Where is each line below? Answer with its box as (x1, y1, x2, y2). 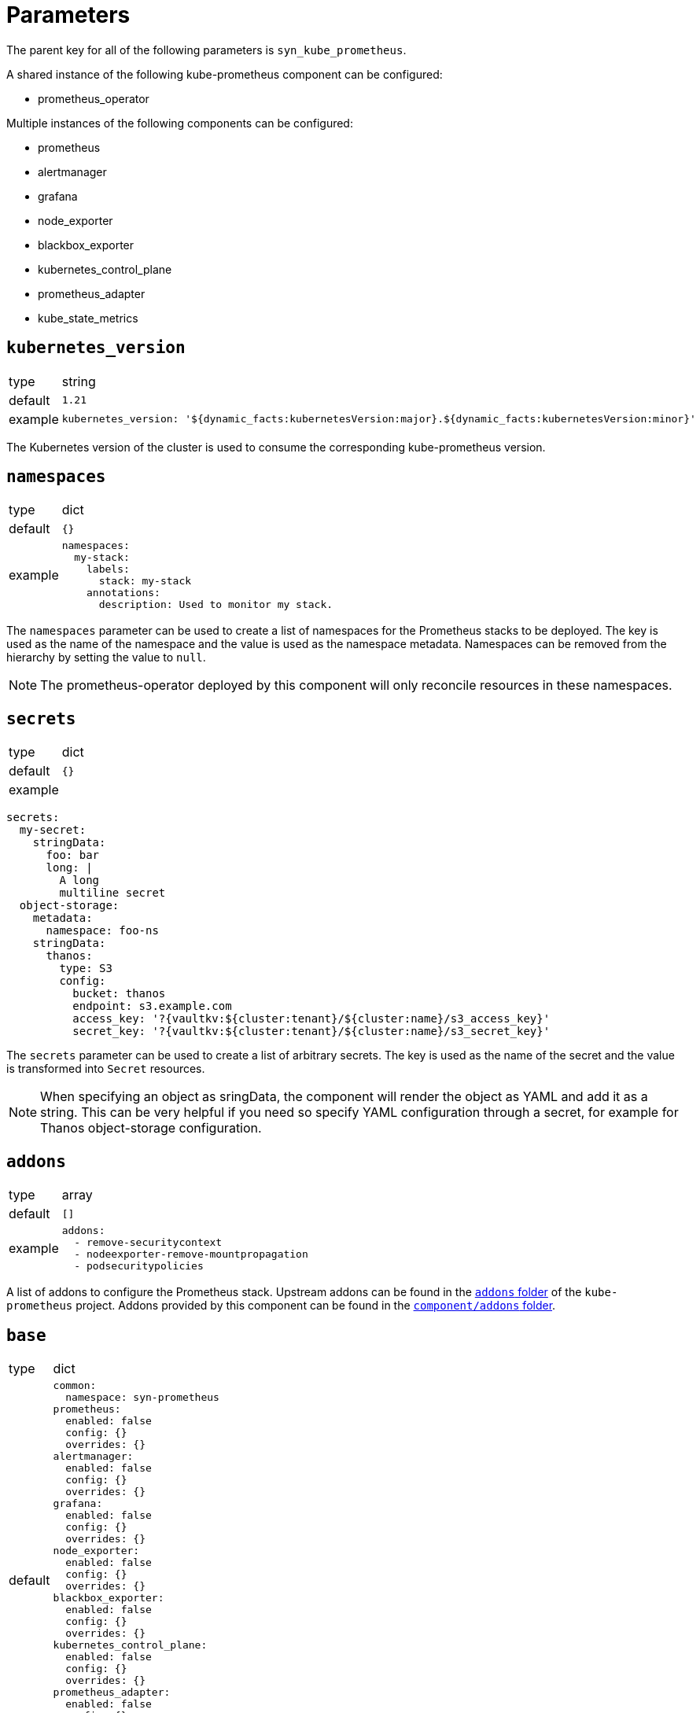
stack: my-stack (98, 575, 192, 588)
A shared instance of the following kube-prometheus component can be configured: (6, 67, 443, 81)
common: (53, 1379, 97, 1391)
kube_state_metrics (38, 311, 138, 325)
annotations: (87, 587, 160, 599)
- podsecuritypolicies (74, 1260, 204, 1273)
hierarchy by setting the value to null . (6, 650, 206, 665)
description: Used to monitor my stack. (98, 599, 333, 611)
